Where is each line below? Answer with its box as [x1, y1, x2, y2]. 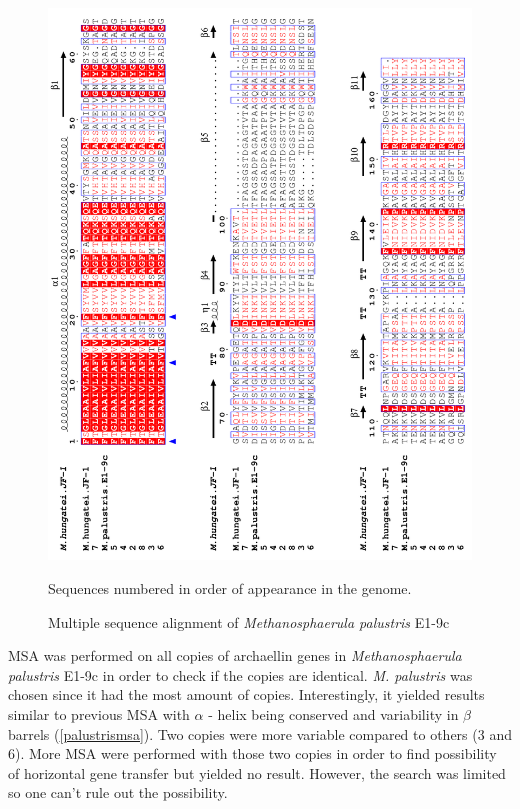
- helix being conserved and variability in [208, 703, 459, 724]
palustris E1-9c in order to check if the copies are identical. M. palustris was [8, 664, 473, 685]
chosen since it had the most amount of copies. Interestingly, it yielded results [8, 684, 485, 705]
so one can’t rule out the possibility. [8, 782, 228, 803]
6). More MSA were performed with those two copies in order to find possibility [8, 743, 497, 764]
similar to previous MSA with [8, 703, 190, 724]
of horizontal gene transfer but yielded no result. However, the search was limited [8, 762, 506, 783]
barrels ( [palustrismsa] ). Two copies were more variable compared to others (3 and [8, 723, 512, 744]
